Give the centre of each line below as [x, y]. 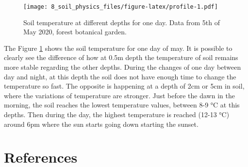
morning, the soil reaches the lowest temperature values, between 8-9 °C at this [122, 105]
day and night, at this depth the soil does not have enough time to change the [120, 76]
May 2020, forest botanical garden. [75, 32]
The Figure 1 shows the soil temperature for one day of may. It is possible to [118, 48]
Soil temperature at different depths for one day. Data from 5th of [122, 22]
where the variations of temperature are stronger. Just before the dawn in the [119, 95]
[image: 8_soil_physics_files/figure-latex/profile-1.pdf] [121, 7]
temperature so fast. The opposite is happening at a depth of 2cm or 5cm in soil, [124, 86]
